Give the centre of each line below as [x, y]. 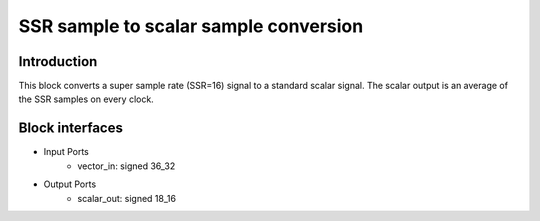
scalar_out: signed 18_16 [127, 198]
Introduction [58, 61]
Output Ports [70, 184]
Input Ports [66, 152]
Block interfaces [71, 128]
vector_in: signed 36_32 [126, 166]
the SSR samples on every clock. [86, 99]
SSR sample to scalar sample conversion [191, 26]
